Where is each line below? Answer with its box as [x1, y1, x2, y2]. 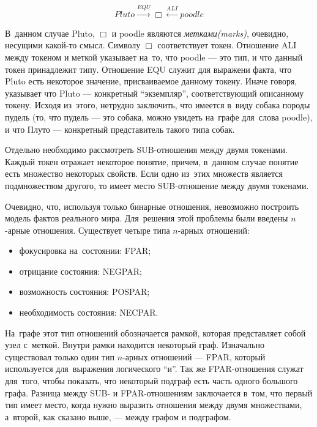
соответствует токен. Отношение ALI [157, 39, 297, 51]
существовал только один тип [5, 350, 114, 363]
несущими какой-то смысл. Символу [5, 39, 141, 51]
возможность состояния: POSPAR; [19, 285, 150, 298]
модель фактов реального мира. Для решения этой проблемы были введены [5, 212, 288, 225]
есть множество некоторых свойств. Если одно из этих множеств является [5, 167, 283, 180]
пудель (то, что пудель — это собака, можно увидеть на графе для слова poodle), [5, 110, 313, 123]
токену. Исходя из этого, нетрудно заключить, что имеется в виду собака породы [5, 98, 310, 111]
